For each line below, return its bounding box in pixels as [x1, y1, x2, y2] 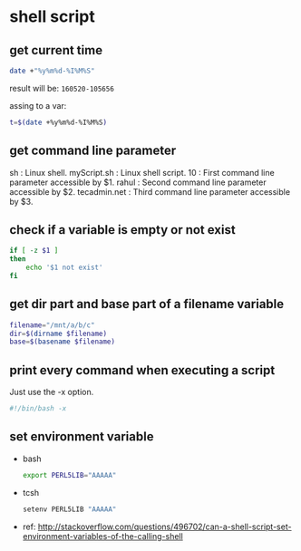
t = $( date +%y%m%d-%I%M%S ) [9, 118, 107, 127]
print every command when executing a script [9, 362, 276, 378]
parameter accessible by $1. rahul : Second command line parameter [9, 177, 267, 188]
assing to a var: [9, 100, 67, 111]
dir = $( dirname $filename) [9, 329, 107, 338]
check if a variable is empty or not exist [9, 222, 236, 237]
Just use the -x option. [9, 387, 94, 398]
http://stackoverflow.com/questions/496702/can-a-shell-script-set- [37, 521, 292, 532]
